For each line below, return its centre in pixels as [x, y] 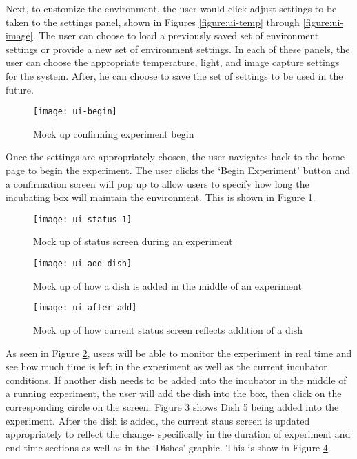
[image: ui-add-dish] [83, 264]
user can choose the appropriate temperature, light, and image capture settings [173, 62]
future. [20, 89]
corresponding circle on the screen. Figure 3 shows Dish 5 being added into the [172, 406]
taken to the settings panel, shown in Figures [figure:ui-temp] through [153, 22]
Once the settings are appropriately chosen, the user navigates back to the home [175, 157]
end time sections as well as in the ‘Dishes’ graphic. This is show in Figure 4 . [168, 447]
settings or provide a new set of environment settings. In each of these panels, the [178, 49]
